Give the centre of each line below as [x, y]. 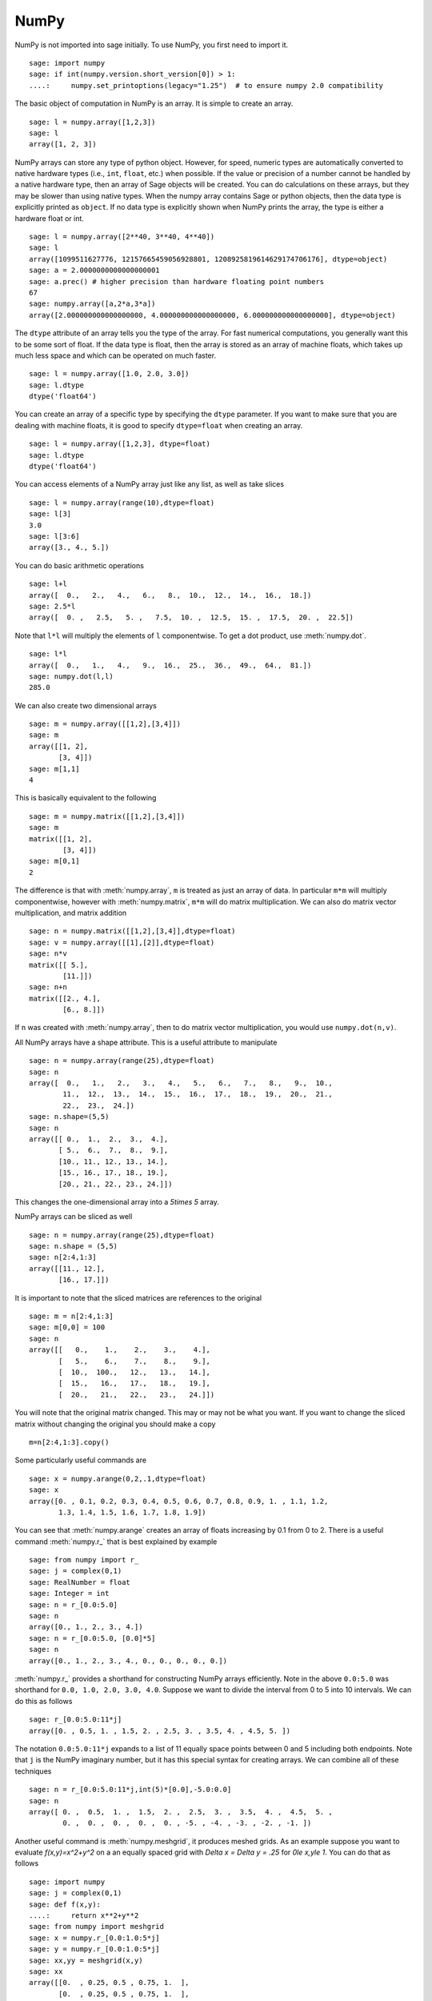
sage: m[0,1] [54, 861]
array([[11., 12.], [67, 1268]
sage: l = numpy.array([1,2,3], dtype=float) [120, 444]
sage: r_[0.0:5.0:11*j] [76, 1720]
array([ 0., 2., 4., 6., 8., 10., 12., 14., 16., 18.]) [170, 595]
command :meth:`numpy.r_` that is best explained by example [116, 1542]
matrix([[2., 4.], [65, 998]
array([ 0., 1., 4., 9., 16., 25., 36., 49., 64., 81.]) [170, 665]
